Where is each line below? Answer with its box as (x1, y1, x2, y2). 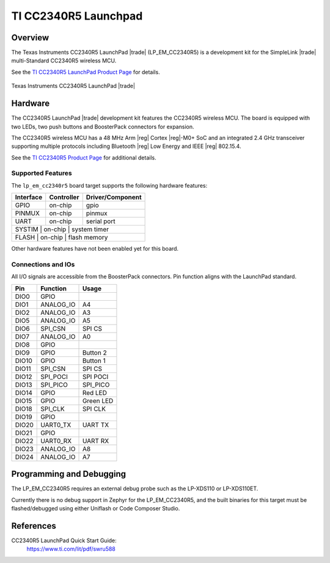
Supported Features (11, 169, 73, 177)
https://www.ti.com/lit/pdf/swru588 (26, 545, 116, 553)
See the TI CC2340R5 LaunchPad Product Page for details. (11, 68, 160, 76)
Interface (15, 193, 43, 202)
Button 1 (82, 356, 106, 365)
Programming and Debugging (11, 469, 127, 479)
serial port (86, 217, 116, 226)
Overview (11, 32, 50, 43)
